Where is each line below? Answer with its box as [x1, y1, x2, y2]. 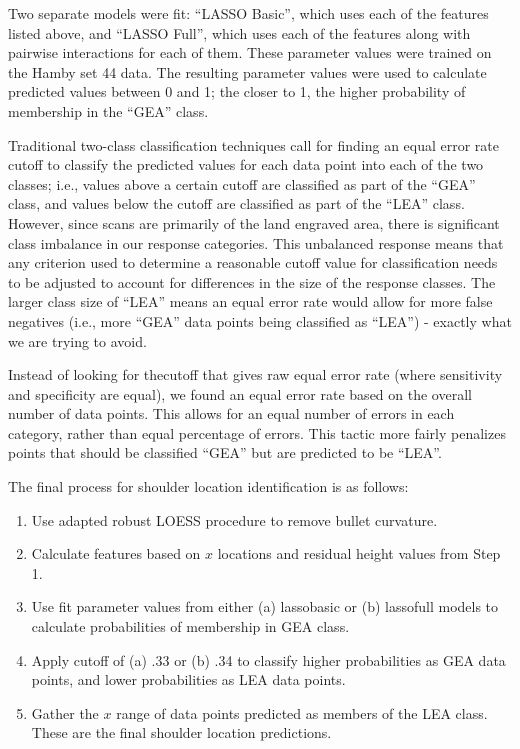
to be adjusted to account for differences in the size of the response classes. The [8, 271, 496, 292]
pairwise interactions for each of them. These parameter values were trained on [8, 42, 492, 63]
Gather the [31, 702, 99, 723]
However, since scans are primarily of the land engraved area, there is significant [8, 212, 500, 233]
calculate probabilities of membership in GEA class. [31, 616, 350, 637]
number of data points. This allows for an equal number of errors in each [8, 403, 455, 424]
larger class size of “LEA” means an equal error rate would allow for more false [8, 291, 493, 312]
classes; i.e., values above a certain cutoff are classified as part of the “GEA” [8, 173, 476, 194]
